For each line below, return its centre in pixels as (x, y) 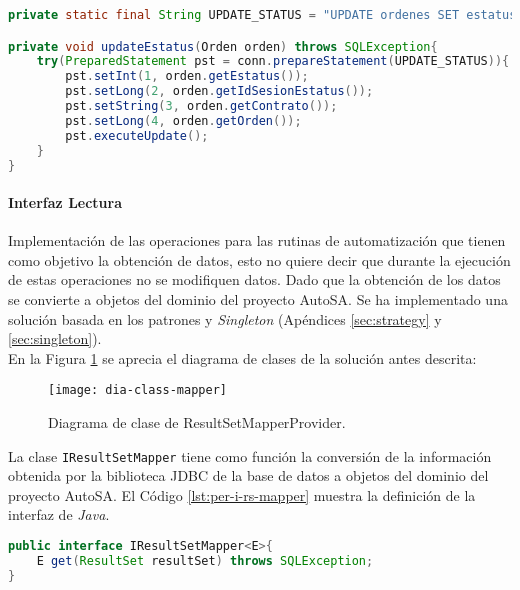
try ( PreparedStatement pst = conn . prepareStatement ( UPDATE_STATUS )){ (273, 61)
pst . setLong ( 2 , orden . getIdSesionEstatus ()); (219, 91)
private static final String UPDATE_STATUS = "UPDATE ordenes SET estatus (262, 15)
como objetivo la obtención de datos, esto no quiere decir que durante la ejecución (259, 259)
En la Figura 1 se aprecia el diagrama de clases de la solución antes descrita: (242, 357)
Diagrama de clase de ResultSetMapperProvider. (197, 422)
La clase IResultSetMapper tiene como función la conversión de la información (250, 455)
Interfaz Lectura (65, 202)
